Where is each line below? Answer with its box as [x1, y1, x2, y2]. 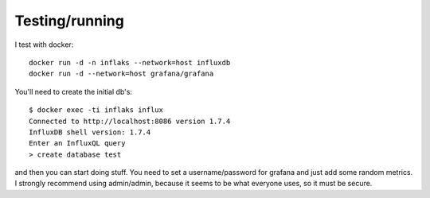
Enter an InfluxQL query [29, 139, 126, 148]
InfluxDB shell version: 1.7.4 [29, 127, 151, 137]
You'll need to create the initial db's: [14, 87, 133, 96]
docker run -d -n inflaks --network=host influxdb [29, 58, 231, 67]
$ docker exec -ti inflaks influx [29, 106, 163, 115]
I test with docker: [14, 40, 74, 49]
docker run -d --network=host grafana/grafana [29, 69, 214, 79]
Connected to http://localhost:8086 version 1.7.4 [29, 116, 231, 126]
